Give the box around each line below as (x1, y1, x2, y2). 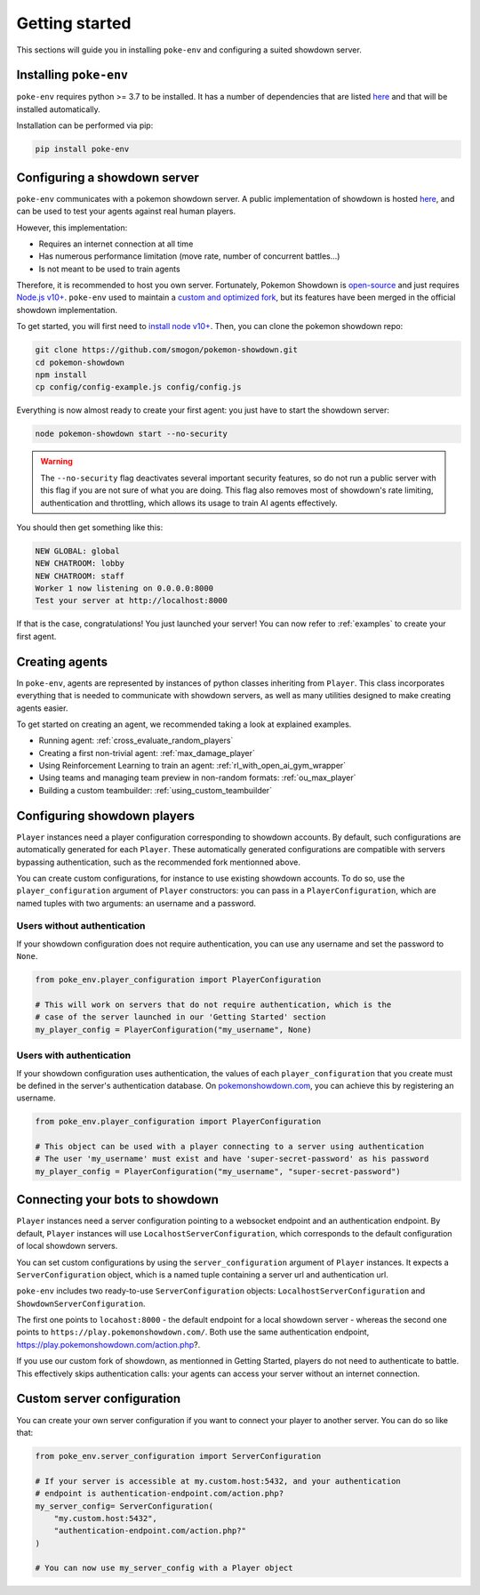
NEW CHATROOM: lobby (35, 559, 124, 568)
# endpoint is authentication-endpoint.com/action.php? (35, 1488, 284, 1499)
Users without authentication (16, 920, 146, 932)
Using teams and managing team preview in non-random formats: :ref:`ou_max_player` (38, 772, 356, 783)
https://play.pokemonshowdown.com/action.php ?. (16, 1339, 201, 1349)
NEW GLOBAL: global (35, 545, 120, 556)
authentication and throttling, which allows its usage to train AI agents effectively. (40, 497, 338, 508)
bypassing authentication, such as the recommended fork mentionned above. (16, 857, 301, 867)
